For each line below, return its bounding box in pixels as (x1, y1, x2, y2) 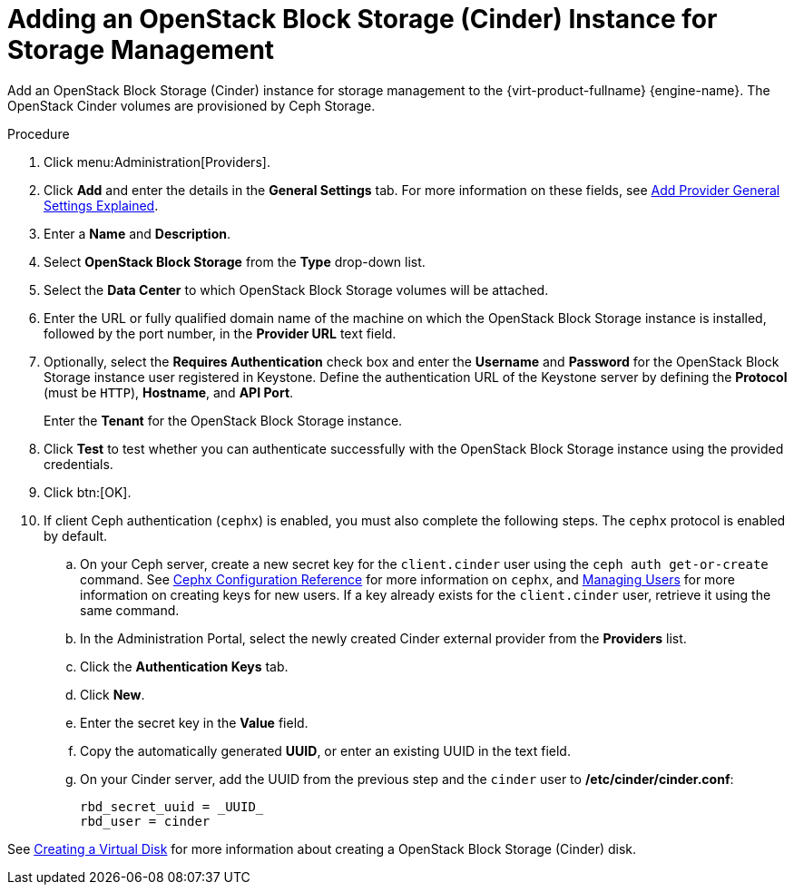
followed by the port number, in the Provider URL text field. (44, 325, 397, 341)
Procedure (7, 125, 70, 142)
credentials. (44, 456, 113, 472)
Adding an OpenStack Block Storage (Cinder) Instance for (7, 4, 718, 34)
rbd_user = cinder (80, 813, 211, 828)
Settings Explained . (44, 197, 159, 213)
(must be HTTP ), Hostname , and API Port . (44, 384, 294, 400)
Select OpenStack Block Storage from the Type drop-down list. (44, 253, 426, 270)
